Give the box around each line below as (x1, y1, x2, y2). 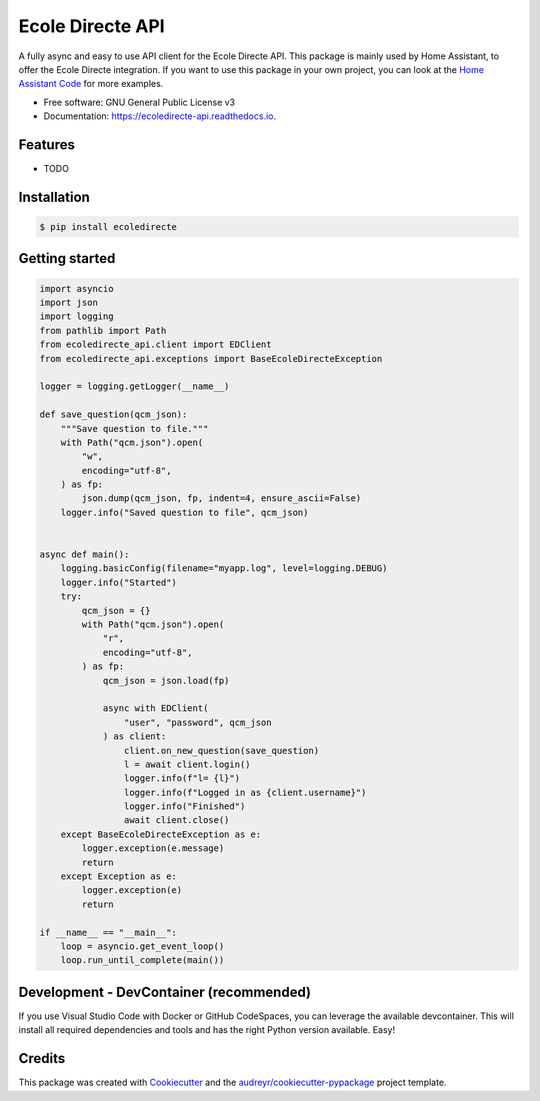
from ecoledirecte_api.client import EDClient (39, 339, 272, 350)
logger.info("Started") (60, 576, 177, 588)
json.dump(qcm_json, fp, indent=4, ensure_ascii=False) (81, 493, 362, 504)
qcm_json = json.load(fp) (102, 675, 230, 686)
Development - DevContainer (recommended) (18, 983, 312, 1000)
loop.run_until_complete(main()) (60, 955, 225, 966)
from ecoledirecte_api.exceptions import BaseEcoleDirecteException (39, 353, 383, 364)
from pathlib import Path (39, 325, 167, 336)
